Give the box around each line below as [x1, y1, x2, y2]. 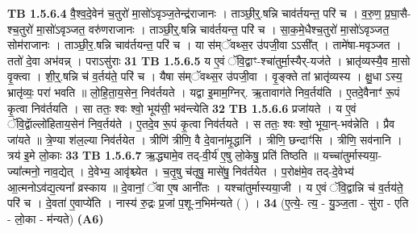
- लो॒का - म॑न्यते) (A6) [7, 210, 104, 227]
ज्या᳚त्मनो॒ [7, 162, 40, 179]
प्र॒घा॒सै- [385, 5, 411, 21]
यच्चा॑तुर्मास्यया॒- [322, 147, 382, 164]
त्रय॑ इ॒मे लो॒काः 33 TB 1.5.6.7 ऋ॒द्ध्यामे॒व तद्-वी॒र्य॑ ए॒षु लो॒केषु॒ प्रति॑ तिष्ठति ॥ [7, 147, 319, 164]
